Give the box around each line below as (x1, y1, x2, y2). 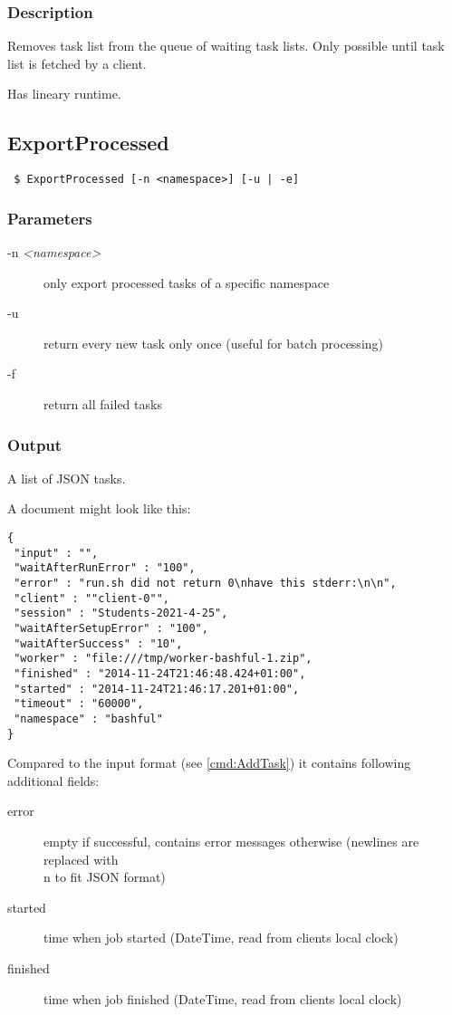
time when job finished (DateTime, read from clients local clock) (43, 989, 402, 1008)
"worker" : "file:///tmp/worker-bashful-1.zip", (14, 652, 313, 665)
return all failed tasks (43, 395, 162, 414)
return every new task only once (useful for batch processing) (43, 333, 384, 352)
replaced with (43, 849, 119, 868)
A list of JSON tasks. (7, 468, 126, 487)
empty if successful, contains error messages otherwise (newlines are (43, 832, 419, 851)
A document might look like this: (7, 499, 191, 518)
